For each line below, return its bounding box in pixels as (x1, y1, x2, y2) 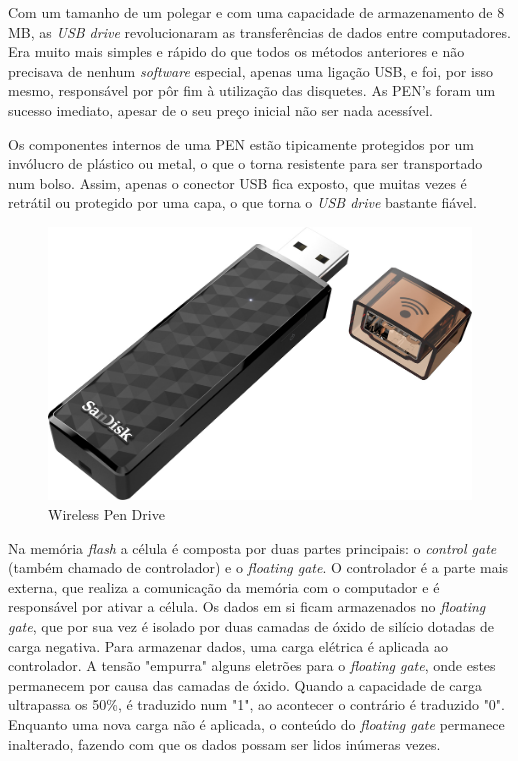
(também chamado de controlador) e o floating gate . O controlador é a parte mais (8, 557, 509, 578)
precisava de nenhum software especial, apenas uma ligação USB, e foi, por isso (8, 60, 493, 81)
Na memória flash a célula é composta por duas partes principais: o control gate (8, 537, 497, 558)
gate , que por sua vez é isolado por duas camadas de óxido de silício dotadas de (8, 615, 495, 636)
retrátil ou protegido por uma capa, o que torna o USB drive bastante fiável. (8, 192, 477, 213)
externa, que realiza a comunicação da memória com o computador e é (8, 576, 440, 597)
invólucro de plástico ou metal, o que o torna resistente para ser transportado (8, 153, 483, 174)
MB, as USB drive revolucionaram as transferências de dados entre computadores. (8, 21, 511, 42)
